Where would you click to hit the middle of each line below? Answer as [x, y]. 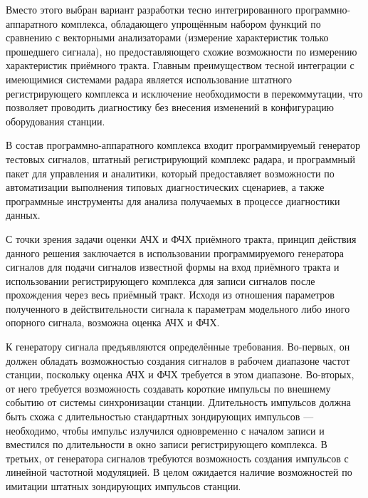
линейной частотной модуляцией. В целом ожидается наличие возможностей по [179, 472]
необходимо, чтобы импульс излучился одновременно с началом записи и [165, 430]
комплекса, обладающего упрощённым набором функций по [191, 23]
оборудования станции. [56, 121]
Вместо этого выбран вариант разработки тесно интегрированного [149, 9]
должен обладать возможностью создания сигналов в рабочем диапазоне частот [178, 360]
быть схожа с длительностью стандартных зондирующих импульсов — [160, 416]
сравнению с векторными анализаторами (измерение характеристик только [167, 37]
